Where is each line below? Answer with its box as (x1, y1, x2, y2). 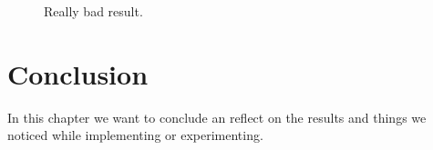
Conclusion (7, 55, 149, 92)
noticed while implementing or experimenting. (7, 125, 263, 145)
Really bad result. (44, 2, 143, 20)
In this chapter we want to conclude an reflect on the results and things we (7, 107, 427, 126)
